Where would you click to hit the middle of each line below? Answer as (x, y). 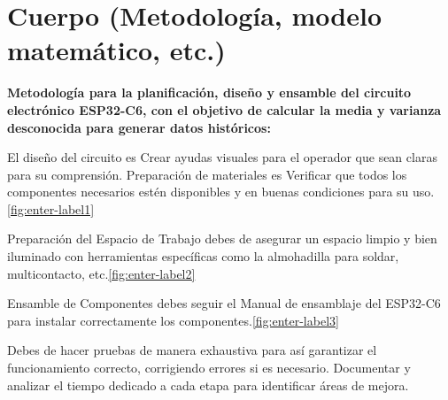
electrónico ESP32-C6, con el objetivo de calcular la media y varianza (224, 109)
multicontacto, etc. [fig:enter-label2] (101, 273)
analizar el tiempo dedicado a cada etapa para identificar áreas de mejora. (208, 385)
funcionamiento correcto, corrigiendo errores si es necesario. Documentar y (209, 368)
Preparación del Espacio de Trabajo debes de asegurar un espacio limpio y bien (222, 238)
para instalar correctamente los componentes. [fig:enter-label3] (173, 320)
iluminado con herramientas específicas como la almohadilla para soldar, (203, 256)
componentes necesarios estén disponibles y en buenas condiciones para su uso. (221, 192)
